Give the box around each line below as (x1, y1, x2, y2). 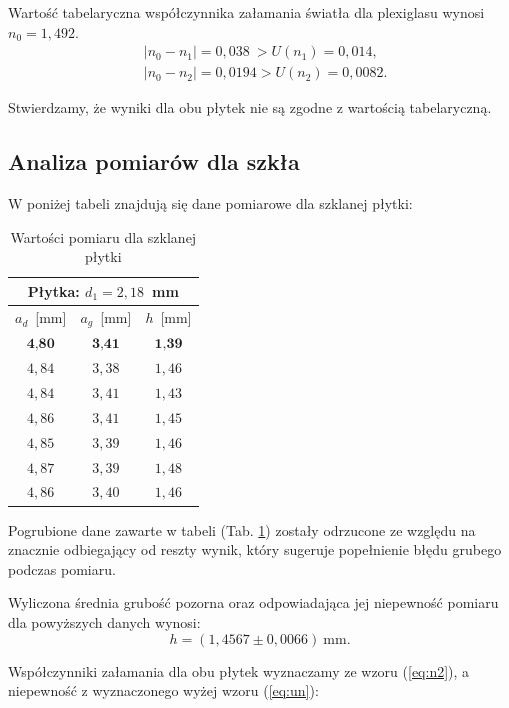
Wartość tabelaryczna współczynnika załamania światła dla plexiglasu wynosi (8, 2, 485, 22)
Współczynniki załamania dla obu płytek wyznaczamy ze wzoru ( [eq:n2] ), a (8, 660, 470, 681)
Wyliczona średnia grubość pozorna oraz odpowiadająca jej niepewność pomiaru (8, 592, 499, 613)
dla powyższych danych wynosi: (8, 611, 201, 632)
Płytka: (27, 280, 80, 301)
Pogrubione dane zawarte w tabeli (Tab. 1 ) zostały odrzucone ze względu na (8, 519, 476, 540)
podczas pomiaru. (8, 558, 116, 579)
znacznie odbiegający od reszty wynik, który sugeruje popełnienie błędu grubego (8, 539, 502, 560)
